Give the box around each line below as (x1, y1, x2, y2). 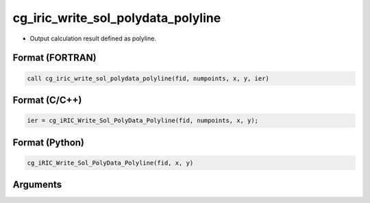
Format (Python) (12, 136, 85, 148)
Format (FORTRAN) (12, 52, 97, 64)
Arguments (12, 179, 62, 191)
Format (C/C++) (12, 94, 82, 106)
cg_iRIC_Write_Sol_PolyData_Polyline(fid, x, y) (27, 158, 194, 167)
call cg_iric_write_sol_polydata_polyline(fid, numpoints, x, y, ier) (27, 74, 270, 82)
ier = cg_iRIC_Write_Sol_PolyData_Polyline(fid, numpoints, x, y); (27, 117, 259, 125)
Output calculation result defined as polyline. (29, 34, 157, 43)
